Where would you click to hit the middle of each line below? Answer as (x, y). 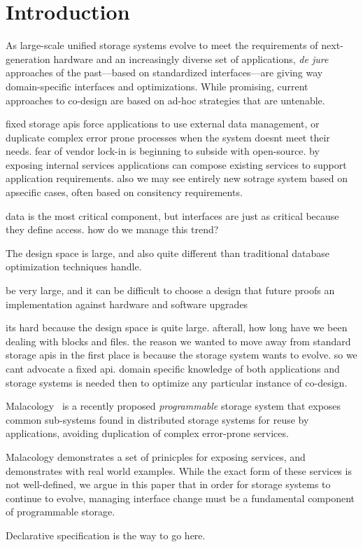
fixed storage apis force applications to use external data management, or (163, 124)
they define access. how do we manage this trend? (112, 229)
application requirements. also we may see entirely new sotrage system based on (177, 178)
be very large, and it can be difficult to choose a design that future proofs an (170, 290)
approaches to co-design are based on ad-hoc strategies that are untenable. (165, 100)
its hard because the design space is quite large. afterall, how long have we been (177, 327)
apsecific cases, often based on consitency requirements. (124, 192)
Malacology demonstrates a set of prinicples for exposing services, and (156, 456)
